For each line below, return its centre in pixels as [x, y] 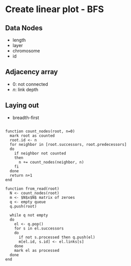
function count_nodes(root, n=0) [40, 131]
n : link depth [25, 89]
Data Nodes [24, 28]
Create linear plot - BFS [55, 9]
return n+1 [21, 175]
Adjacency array [32, 72]
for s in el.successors [39, 228]
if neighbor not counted [40, 153]
